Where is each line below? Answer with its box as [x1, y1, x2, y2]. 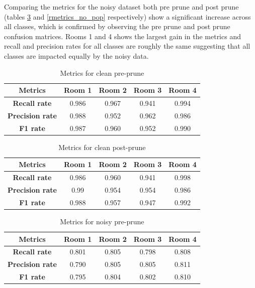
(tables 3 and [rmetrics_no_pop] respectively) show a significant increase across [4, 11, 251, 22]
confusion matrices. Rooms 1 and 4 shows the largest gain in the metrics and [4, 31, 241, 41]
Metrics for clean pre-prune [60, 67, 144, 78]
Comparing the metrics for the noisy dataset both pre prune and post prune [4, 2, 239, 12]
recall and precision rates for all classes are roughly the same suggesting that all [4, 41, 250, 51]
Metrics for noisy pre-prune [60, 216, 144, 226]
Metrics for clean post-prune [58, 141, 146, 152]
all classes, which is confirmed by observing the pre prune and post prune [4, 21, 230, 32]
